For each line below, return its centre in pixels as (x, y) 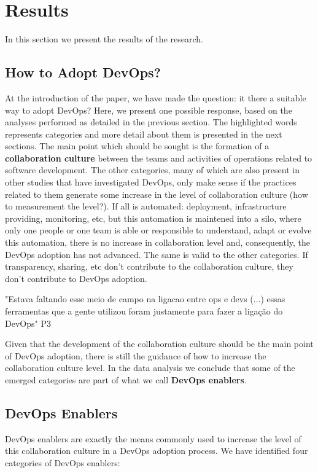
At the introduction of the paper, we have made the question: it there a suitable (156, 97)
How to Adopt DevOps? (83, 72)
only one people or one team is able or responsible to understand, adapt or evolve (158, 230)
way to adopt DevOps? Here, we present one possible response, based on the (149, 110)
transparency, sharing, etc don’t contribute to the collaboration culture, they (149, 266)
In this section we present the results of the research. (104, 39)
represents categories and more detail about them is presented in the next (144, 134)
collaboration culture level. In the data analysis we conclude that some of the (150, 368)
